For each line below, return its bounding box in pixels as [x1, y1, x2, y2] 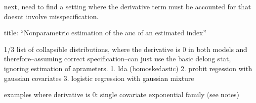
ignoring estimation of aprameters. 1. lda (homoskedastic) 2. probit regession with [4, 63, 252, 73]
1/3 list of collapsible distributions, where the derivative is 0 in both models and [4, 44, 248, 54]
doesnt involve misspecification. [4, 11, 99, 21]
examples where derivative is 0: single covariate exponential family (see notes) [4, 89, 240, 100]
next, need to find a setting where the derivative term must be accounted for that [4, 1, 251, 11]
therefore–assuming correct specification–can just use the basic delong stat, [4, 53, 231, 64]
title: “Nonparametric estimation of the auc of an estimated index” [4, 27, 207, 38]
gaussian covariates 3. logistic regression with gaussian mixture [4, 73, 194, 83]
